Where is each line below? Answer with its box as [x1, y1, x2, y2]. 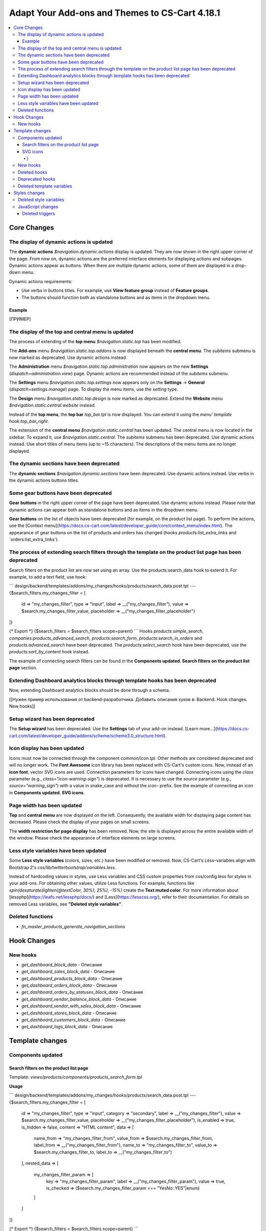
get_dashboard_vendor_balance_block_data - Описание [21, 996, 137, 1002]
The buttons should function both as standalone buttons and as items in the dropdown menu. [21, 294, 211, 300]
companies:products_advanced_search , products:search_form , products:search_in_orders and [9, 635, 202, 641]
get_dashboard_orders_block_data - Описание [21, 982, 118, 988]
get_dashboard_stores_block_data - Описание [21, 1010, 117, 1016]
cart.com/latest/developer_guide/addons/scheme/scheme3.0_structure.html [9, 733, 164, 739]
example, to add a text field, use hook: [9, 574, 87, 580]
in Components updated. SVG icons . [9, 789, 85, 795]
